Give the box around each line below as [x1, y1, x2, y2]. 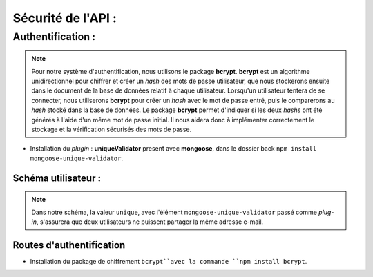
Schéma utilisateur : [12, 172, 102, 184]
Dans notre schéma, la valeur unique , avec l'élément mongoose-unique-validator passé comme [31, 208, 318, 216]
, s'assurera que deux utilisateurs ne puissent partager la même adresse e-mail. [36, 218, 264, 226]
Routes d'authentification [12, 239, 126, 251]
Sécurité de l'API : [12, 10, 117, 26]
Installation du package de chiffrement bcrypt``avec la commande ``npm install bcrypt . [30, 257, 307, 265]
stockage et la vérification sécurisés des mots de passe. [31, 125, 192, 133]
